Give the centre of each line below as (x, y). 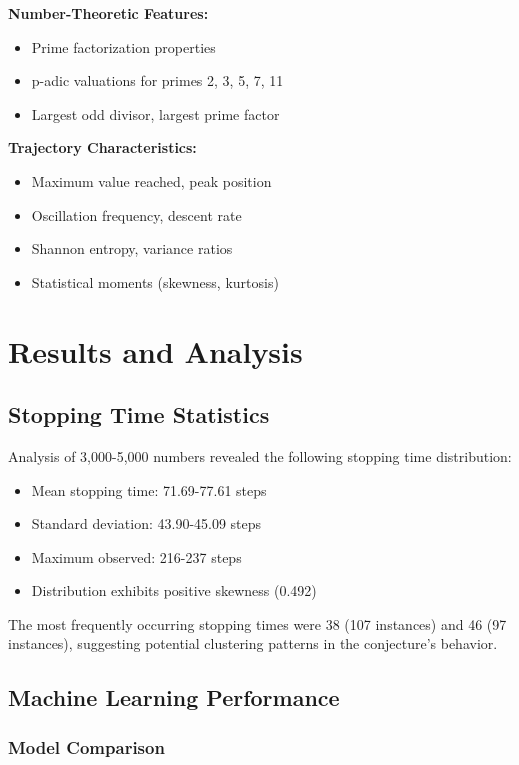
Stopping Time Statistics (139, 414)
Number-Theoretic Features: (108, 13)
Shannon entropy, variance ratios (132, 248)
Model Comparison (86, 746)
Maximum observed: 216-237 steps (136, 556)
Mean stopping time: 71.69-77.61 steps (149, 489)
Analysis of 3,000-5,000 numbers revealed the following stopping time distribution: (260, 455)
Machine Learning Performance (174, 697)
